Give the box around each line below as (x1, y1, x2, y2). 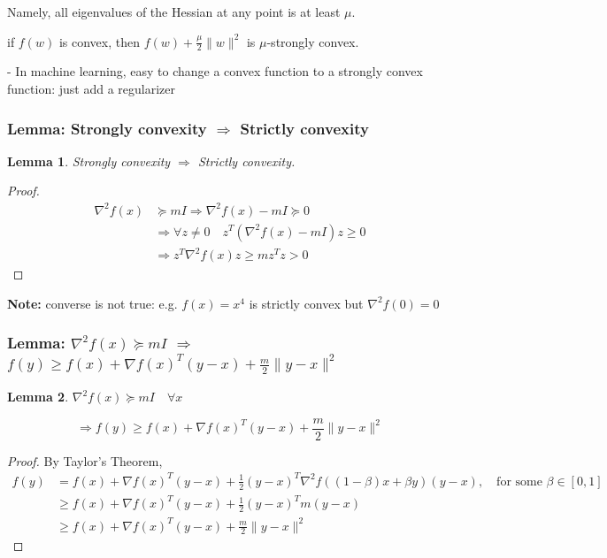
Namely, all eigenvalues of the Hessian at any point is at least (7, 3, 341, 20)
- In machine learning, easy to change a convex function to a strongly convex (7, 62, 423, 80)
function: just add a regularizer (7, 80, 176, 98)
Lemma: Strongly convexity (7, 117, 207, 139)
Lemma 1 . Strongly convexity (7, 151, 171, 170)
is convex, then (58, 32, 140, 50)
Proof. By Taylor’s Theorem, (7, 451, 163, 470)
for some (496, 475, 542, 488)
